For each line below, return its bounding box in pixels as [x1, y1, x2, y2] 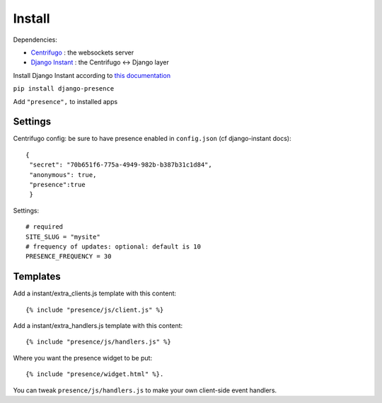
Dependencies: [13, 35, 58, 44]
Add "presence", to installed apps [13, 97, 118, 106]
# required [25, 223, 64, 231]
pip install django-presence [13, 85, 115, 93]
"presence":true [29, 181, 86, 188]
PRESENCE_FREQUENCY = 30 [25, 252, 112, 261]
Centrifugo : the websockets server [30, 48, 134, 57]
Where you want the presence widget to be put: [13, 353, 152, 362]
